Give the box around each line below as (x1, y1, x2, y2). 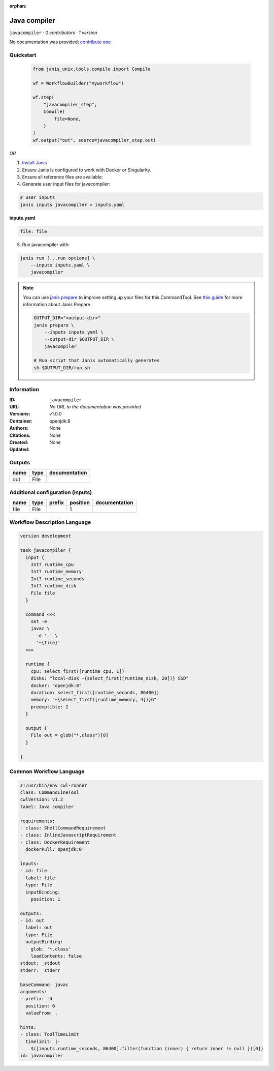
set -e (30, 618, 47, 624)
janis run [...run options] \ (20, 255, 95, 261)
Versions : (9, 411, 30, 417)
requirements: (20, 818, 55, 824)
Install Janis (22, 160, 47, 166)
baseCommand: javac (20, 981, 68, 988)
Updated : (9, 447, 30, 453)
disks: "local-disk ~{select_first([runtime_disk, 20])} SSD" (30, 675, 189, 681)
